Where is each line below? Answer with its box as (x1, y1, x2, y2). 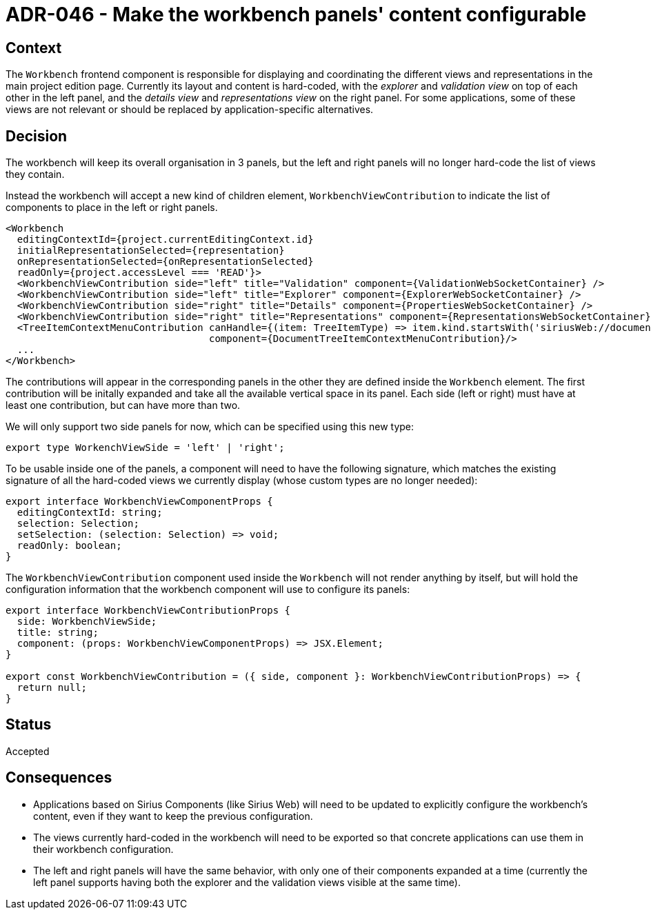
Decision (6, 127, 68, 145)
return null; (17, 682, 88, 694)
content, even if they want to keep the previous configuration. (33, 810, 313, 822)
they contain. (6, 168, 65, 181)
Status (6, 716, 52, 734)
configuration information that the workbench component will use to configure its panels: (6, 583, 410, 596)
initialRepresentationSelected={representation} (17, 245, 285, 257)
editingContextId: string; (17, 507, 163, 519)
